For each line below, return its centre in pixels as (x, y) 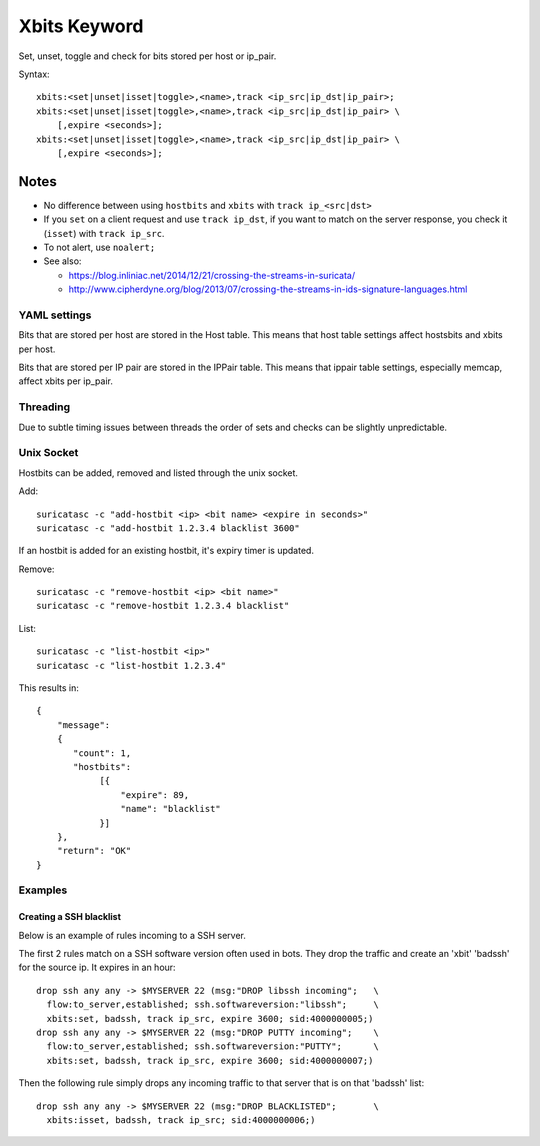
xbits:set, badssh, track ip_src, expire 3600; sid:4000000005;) (210, 1018)
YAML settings (55, 315)
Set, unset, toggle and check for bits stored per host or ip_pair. (147, 56)
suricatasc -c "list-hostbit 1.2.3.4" (131, 665)
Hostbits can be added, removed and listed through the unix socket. (158, 472)
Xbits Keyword (81, 26)
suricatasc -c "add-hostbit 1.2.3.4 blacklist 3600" (168, 528)
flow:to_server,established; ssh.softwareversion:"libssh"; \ (212, 1004)
